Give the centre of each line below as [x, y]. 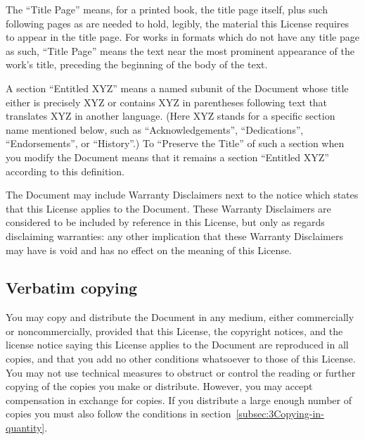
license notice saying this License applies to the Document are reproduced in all [177, 345]
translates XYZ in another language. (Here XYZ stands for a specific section [171, 116]
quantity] [25, 428]
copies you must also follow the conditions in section [119, 414]
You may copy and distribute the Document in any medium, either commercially [180, 317]
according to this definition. [65, 171]
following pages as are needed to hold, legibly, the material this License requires [177, 23]
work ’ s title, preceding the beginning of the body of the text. [137, 64]
